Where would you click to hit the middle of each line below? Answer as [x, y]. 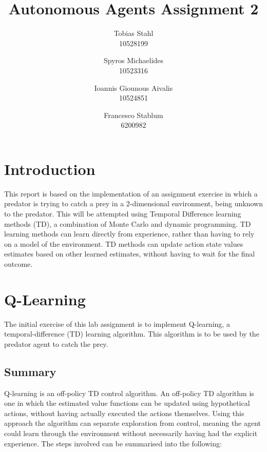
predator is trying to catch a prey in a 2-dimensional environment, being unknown [133, 203]
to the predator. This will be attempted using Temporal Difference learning [123, 213]
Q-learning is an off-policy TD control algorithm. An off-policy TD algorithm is [129, 393]
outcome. [18, 263]
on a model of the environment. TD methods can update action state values [124, 243]
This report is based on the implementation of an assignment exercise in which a [131, 193]
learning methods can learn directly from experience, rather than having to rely [129, 234]
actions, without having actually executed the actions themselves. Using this [124, 413]
